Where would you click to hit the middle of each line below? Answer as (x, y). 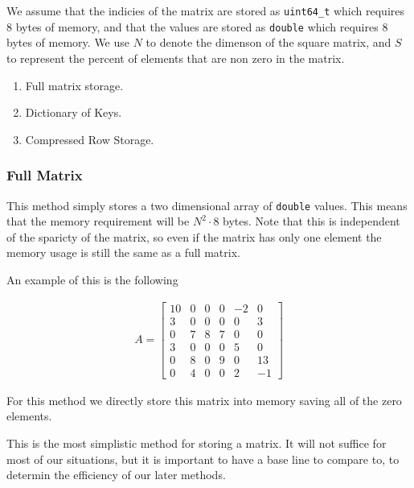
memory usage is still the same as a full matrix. (123, 252)
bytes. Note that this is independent (312, 221)
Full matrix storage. (74, 85)
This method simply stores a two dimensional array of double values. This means (207, 205)
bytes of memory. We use (68, 42)
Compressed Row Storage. (90, 139)
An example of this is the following (92, 279)
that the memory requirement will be (98, 221)
